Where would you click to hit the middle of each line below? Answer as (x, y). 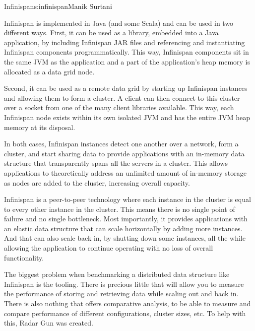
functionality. (24, 257)
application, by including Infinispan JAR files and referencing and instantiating (125, 42)
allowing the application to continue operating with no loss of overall (109, 248)
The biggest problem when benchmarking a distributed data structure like (117, 274)
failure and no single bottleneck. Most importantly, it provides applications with (126, 219)
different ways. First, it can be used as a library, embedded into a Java (111, 33)
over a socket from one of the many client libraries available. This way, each (119, 107)
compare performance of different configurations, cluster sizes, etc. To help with (125, 313)
